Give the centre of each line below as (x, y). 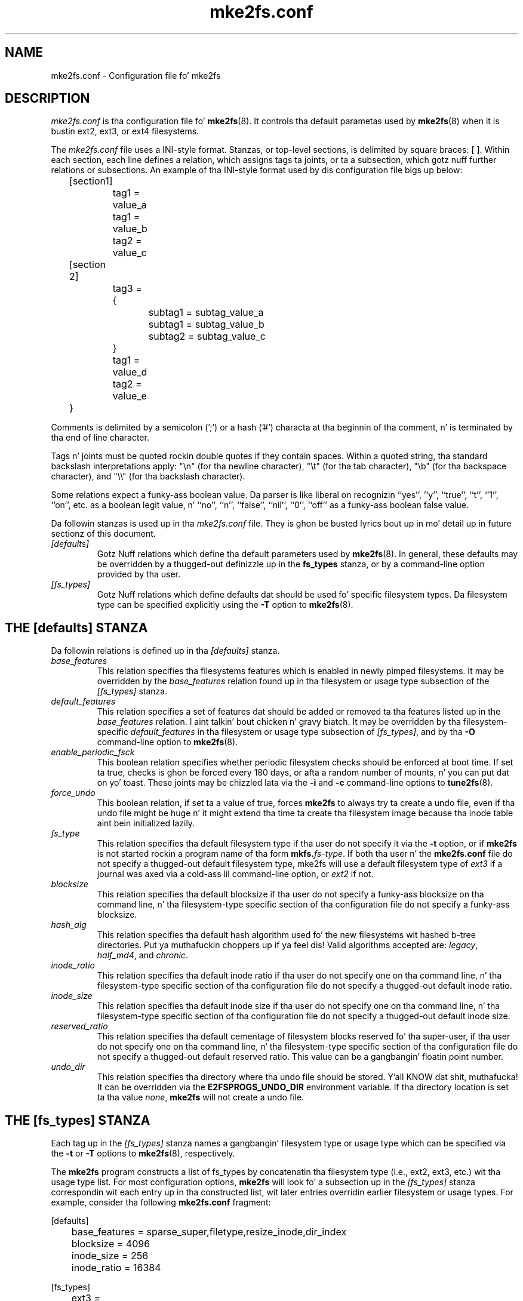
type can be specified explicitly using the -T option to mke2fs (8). (225, 605)
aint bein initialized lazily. (146, 823)
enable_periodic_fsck (93, 752)
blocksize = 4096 (111, 1244)
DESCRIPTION (47, 99)
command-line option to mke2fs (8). (167, 742)
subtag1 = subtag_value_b (206, 325)
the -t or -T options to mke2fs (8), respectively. (143, 1154)
